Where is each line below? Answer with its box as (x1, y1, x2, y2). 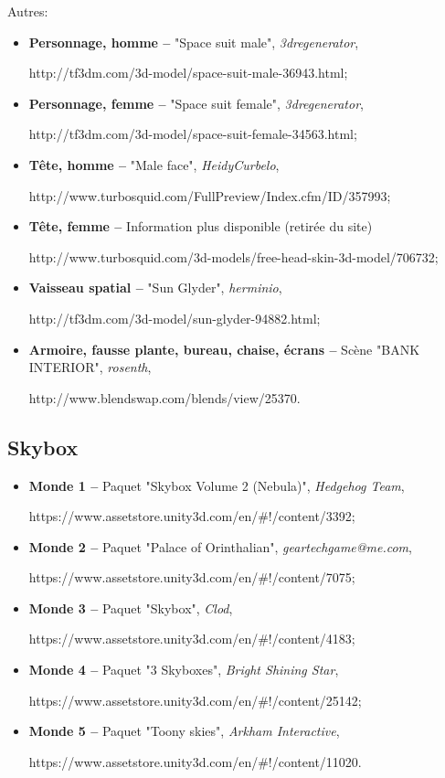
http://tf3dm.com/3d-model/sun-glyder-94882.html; (28, 308, 321, 327)
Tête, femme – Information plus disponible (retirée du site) (28, 217, 373, 236)
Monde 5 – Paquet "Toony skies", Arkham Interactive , (28, 721, 340, 741)
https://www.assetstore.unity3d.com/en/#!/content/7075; (28, 568, 355, 587)
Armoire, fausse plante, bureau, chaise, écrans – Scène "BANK (28, 339, 420, 358)
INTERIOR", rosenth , (28, 357, 152, 377)
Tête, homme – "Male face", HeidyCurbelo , (28, 155, 280, 174)
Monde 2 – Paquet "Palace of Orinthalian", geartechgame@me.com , (28, 537, 412, 556)
